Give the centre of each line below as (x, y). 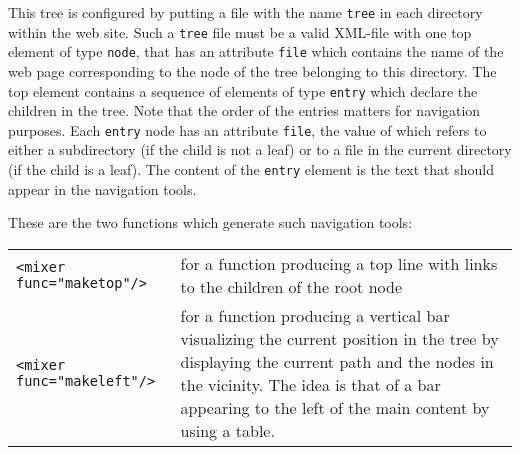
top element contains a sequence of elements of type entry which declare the (243, 90)
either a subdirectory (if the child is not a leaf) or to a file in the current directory (260, 149)
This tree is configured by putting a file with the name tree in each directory (245, 12)
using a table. (227, 430)
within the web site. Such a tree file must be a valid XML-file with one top (240, 31)
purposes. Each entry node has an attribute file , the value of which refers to (247, 129)
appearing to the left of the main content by (335, 407)
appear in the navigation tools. (102, 188)
